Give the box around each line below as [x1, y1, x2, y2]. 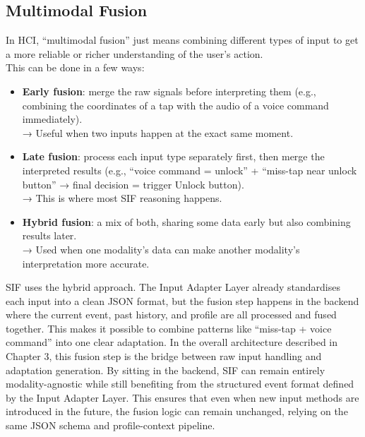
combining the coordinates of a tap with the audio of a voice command [22, 97, 329, 112]
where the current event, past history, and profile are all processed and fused [6, 307, 337, 322]
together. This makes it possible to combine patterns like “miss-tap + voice [6, 321, 332, 335]
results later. [22, 228, 77, 243]
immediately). [22, 112, 83, 126]
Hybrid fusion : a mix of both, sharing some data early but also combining [22, 214, 351, 229]
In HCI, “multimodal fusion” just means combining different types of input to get [6, 32, 359, 47]
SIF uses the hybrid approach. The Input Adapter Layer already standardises [6, 280, 340, 294]
